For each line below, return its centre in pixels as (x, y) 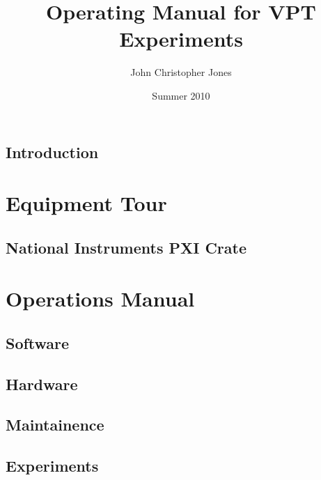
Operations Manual (100, 299)
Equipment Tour (86, 203)
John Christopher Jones (181, 72)
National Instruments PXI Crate (126, 247)
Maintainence (55, 425)
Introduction (52, 152)
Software (38, 342)
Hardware (42, 384)
